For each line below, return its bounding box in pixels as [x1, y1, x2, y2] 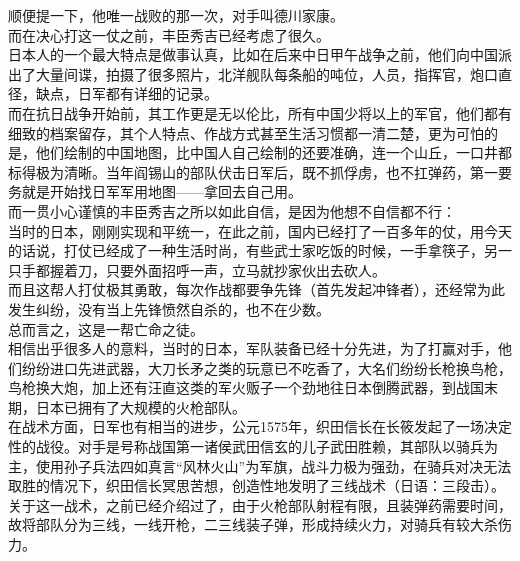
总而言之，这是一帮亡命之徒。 [8, 318, 204, 339]
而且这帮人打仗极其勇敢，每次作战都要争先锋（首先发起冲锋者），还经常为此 [8, 279, 505, 300]
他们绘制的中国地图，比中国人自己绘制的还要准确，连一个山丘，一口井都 [35, 142, 512, 163]
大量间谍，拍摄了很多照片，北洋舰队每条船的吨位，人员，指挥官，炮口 [35, 63, 498, 84]
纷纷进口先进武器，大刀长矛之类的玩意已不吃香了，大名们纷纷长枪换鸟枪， [21, 357, 512, 378]
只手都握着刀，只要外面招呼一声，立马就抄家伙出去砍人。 [8, 259, 386, 280]
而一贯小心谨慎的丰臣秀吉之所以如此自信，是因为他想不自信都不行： [8, 200, 456, 221]
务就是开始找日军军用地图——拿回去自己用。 [8, 181, 302, 202]
